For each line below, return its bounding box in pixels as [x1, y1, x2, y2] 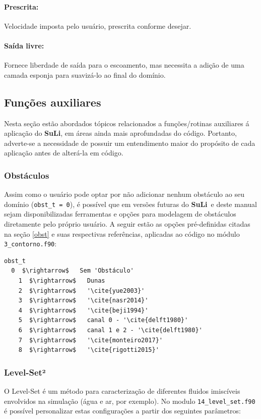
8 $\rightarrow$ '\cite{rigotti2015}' [18, 346, 159, 354]
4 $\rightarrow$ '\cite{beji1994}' [18, 306, 149, 314]
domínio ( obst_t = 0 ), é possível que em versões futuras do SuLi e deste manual [4, 198, 257, 209]
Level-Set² [4, 365, 46, 378]
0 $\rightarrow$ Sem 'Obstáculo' [11, 267, 134, 275]
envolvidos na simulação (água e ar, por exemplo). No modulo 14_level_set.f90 [4, 395, 255, 406]
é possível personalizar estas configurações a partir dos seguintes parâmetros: [4, 405, 241, 416]
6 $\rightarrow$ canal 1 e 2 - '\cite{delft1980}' [18, 327, 203, 334]
